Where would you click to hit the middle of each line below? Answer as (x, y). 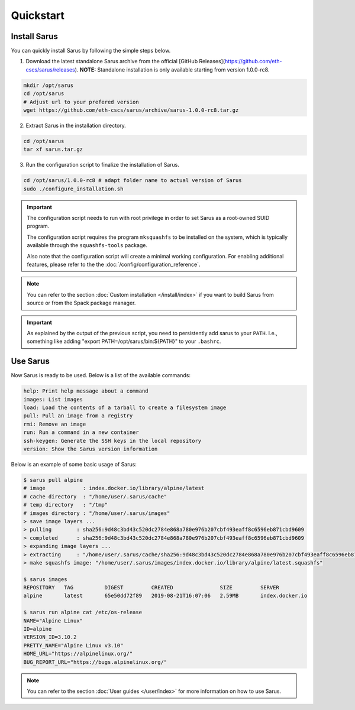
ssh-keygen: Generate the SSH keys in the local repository (112, 441)
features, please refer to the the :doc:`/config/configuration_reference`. (114, 265)
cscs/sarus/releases (50, 69)
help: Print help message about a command (86, 391)
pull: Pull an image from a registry (78, 416)
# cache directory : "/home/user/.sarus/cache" (95, 496)
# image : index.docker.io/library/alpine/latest (114, 488)
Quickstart (38, 15)
